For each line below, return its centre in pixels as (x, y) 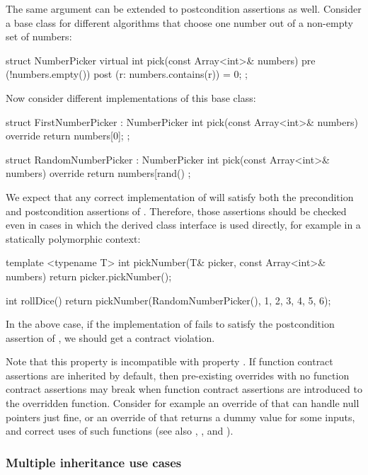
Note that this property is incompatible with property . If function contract (169, 361)
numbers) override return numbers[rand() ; (98, 173)
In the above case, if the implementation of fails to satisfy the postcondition (170, 324)
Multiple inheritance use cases (94, 462)
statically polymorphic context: (73, 238)
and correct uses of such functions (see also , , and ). (120, 431)
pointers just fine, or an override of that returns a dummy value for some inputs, (180, 417)
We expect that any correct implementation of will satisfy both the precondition (180, 196)
